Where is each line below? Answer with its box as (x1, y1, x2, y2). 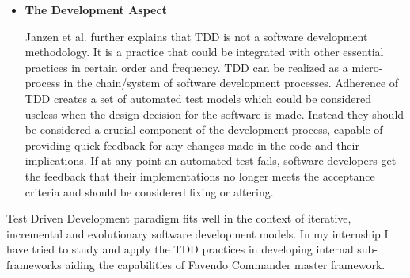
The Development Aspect (25, 2, 167, 17)
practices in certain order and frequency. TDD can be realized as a (25, 59, 348, 75)
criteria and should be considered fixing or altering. (25, 183, 274, 200)
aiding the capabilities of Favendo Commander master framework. (65, 256, 385, 272)
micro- (351, 59, 383, 75)
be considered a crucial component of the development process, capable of (25, 121, 383, 138)
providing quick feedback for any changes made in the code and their (25, 136, 359, 153)
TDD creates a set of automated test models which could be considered (25, 89, 371, 106)
